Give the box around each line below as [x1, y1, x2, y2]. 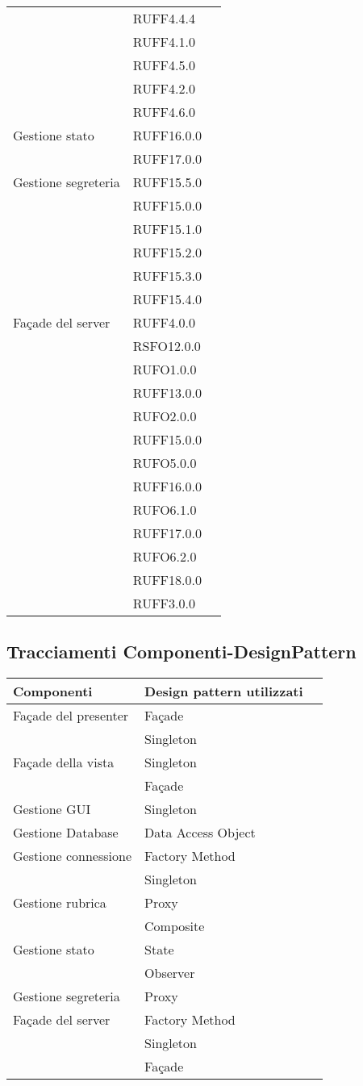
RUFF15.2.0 [132, 243, 202, 261]
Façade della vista [13, 753, 115, 772]
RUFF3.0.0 [132, 594, 195, 612]
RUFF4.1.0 [132, 32, 195, 51]
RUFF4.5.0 [132, 56, 195, 74]
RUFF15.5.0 [132, 173, 202, 191]
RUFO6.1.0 [132, 500, 197, 519]
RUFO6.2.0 [132, 547, 197, 566]
